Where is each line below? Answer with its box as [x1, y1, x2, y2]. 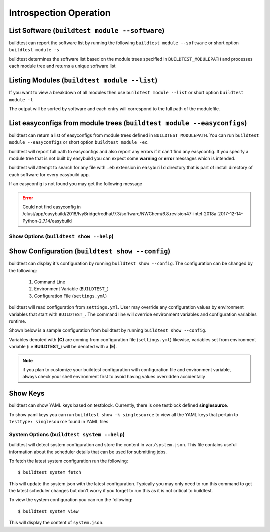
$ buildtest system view [18, 508, 79, 514]
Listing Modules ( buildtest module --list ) [9, 76, 158, 85]
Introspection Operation [9, 7, 111, 18]
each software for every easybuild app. [9, 171, 90, 177]
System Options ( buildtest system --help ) [9, 431, 125, 438]
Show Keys [9, 389, 45, 398]
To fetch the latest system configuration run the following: [9, 458, 128, 464]
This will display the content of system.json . [9, 520, 104, 526]
